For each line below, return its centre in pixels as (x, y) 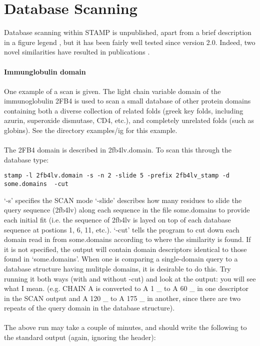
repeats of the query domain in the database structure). (89, 308)
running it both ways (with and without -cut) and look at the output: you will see (130, 278)
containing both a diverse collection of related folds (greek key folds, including (124, 110)
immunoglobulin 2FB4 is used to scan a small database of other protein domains (127, 101)
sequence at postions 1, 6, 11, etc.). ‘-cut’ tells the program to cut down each (122, 229)
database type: (26, 159)
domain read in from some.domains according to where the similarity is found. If (127, 239)
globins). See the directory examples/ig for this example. (91, 130)
